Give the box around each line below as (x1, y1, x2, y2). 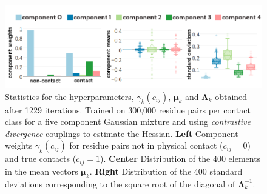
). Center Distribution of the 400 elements (100, 152, 261, 165)
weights (5, 139, 33, 152)
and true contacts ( (5, 152, 76, 165)
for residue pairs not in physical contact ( (69, 139, 223, 152)
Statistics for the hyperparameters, (5, 90, 134, 102)
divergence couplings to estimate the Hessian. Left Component (5, 127, 238, 139)
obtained (215, 90, 248, 102)
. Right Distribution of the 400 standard (89, 164, 243, 177)
